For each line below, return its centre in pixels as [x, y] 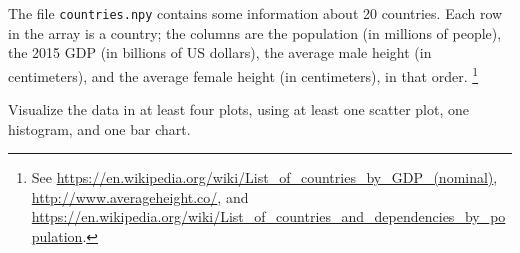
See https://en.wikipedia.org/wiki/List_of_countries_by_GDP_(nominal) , [264, 177]
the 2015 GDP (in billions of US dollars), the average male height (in [220, 52]
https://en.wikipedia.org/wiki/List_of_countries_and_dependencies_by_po [268, 216]
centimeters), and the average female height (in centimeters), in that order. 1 [243, 74]
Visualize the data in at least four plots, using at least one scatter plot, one [238, 109]
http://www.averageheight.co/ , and [140, 196]
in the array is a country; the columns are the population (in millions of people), [255, 32]
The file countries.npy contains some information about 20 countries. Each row [255, 13]
